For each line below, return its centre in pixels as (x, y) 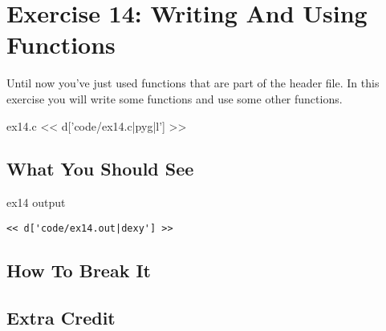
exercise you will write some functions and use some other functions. (175, 98)
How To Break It (79, 270)
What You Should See (100, 169)
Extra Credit (61, 317)
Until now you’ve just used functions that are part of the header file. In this (193, 83)
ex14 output (36, 202)
